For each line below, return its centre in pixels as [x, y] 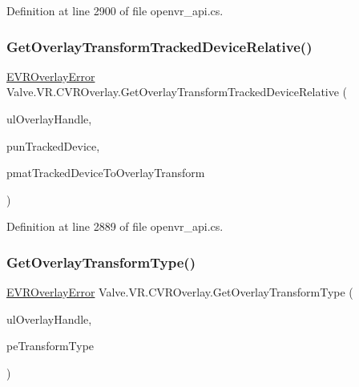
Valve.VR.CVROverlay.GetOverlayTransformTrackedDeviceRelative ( [177, 92]
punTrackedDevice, [53, 145]
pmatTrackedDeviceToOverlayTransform [106, 173]
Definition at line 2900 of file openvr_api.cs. [115, 10]
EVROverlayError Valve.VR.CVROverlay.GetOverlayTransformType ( [180, 292]
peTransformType [50, 346]
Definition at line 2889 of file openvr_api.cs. [115, 226]
